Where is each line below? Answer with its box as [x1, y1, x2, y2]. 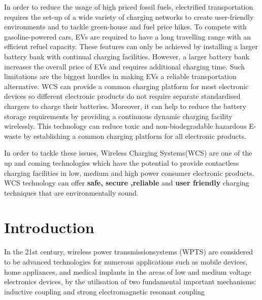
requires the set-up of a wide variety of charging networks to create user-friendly [4, 11, 254, 22]
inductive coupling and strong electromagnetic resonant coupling [4, 286, 205, 296]
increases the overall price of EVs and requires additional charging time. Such [4, 61, 245, 71]
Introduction [4, 217, 94, 238]
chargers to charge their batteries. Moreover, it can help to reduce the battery [4, 100, 246, 111]
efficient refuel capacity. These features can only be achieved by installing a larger [4, 41, 258, 52]
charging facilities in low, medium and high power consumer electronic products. [4, 167, 254, 178]
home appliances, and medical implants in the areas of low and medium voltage [4, 266, 251, 277]
